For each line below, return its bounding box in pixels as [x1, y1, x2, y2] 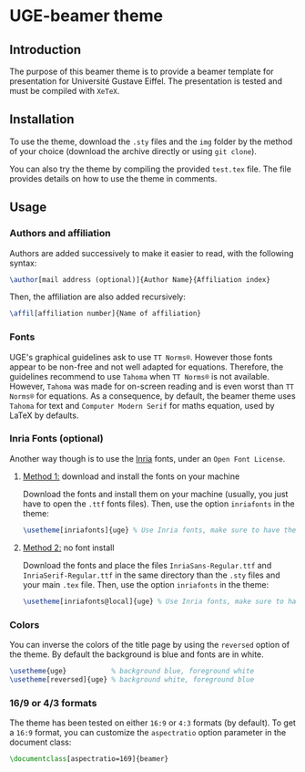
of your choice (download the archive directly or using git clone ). [9, 145, 258, 156]
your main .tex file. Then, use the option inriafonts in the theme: [22, 579, 269, 589]
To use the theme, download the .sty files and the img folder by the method [9, 136, 293, 147]
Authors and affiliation [9, 227, 111, 240]
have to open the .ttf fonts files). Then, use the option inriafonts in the [22, 498, 296, 509]
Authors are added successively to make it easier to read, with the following [9, 247, 294, 258]
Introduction [9, 42, 82, 57]
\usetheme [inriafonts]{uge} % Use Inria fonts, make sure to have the [22, 526, 297, 535]
